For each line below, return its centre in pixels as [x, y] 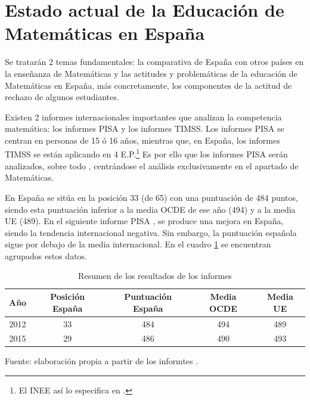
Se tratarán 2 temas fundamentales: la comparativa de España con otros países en [154, 62]
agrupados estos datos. [46, 255]
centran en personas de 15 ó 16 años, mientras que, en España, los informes [142, 140]
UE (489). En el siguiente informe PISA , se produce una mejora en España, [144, 221]
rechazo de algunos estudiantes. [62, 97]
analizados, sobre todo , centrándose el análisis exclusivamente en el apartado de [152, 165]
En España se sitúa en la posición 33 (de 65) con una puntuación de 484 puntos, [151, 197]
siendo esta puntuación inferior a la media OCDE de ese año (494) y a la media [150, 209]
